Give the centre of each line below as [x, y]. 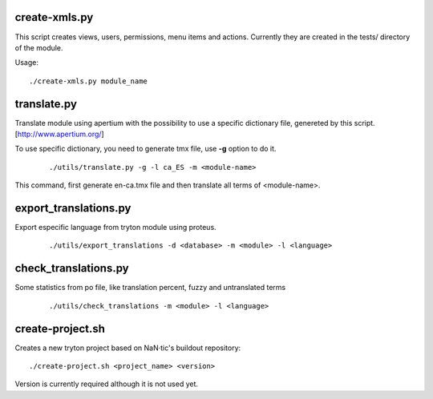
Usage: [27, 62]
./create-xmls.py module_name [89, 81]
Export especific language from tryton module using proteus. [115, 228]
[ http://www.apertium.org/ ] [59, 134]
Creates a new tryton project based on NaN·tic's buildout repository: [128, 348]
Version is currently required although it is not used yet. [107, 384]
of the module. [39, 47]
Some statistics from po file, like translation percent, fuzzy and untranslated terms [150, 288]
